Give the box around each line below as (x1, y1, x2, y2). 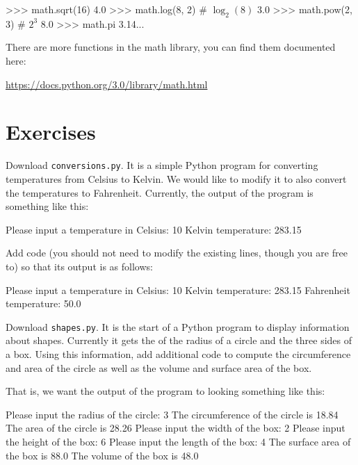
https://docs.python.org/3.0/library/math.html (6, 76, 208, 91)
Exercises (6, 117, 96, 146)
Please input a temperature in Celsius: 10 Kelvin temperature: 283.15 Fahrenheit (6, 282, 350, 297)
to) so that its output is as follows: (6, 259, 153, 273)
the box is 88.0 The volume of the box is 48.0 (6, 448, 199, 462)
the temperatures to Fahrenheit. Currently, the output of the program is (6, 185, 314, 199)
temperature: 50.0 (6, 296, 81, 311)
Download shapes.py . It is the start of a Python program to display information (6, 319, 350, 334)
